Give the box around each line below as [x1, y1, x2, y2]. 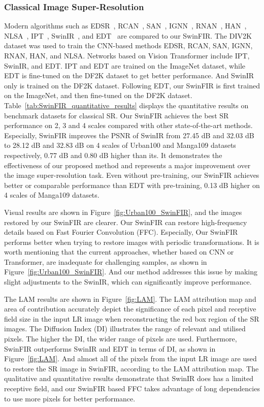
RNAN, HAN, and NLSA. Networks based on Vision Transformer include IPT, [4, 50, 250, 60]
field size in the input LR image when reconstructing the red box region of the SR [4, 313, 259, 324]
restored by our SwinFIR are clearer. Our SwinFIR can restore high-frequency [4, 216, 247, 227]
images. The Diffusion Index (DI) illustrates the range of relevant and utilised [4, 323, 246, 334]
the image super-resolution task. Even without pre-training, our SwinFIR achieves [4, 170, 259, 180]
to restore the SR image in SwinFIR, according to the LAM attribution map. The [4, 363, 259, 373]
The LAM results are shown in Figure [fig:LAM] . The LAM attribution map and [4, 293, 256, 304]
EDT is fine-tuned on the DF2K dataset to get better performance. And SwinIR [4, 70, 254, 81]
